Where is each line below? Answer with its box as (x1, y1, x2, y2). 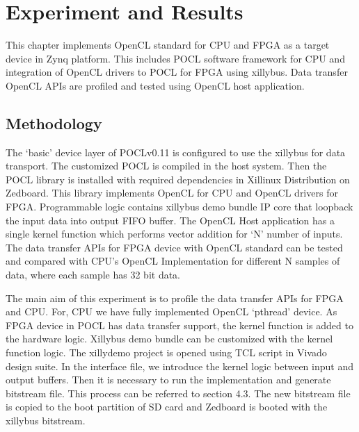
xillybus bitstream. (6, 413, 86, 427)
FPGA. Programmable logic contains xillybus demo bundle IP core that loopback (6, 199, 353, 214)
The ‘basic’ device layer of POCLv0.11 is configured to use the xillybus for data (6, 144, 346, 159)
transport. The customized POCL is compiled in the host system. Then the (6, 158, 327, 173)
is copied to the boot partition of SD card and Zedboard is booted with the (6, 399, 328, 414)
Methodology (6, 112, 102, 133)
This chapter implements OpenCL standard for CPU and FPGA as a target (6, 38, 330, 52)
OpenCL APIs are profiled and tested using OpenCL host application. (6, 78, 305, 92)
